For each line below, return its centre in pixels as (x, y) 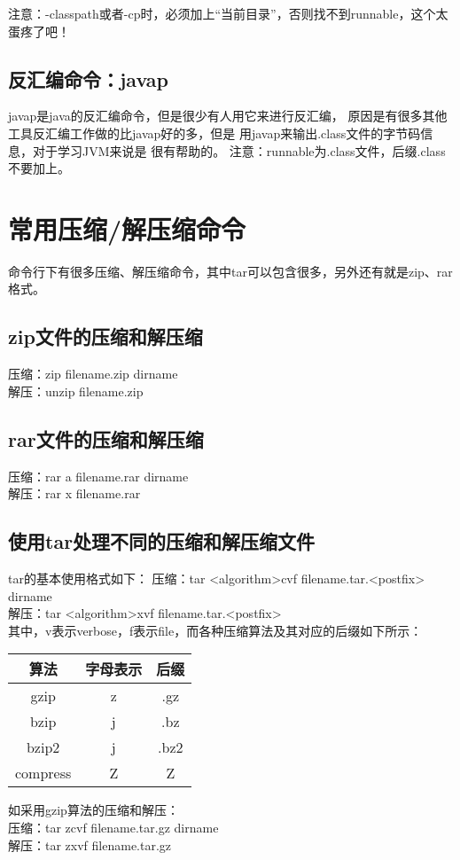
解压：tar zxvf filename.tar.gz (90, 844)
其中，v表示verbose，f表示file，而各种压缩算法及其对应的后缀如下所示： (215, 630)
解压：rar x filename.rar (74, 493)
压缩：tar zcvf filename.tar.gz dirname (113, 828)
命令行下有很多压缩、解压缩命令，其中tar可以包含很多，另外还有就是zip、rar (230, 271)
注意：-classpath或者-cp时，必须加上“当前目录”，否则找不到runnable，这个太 (228, 13)
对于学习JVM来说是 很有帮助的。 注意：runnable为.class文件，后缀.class (239, 150)
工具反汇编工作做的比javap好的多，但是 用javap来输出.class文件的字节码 (214, 133)
